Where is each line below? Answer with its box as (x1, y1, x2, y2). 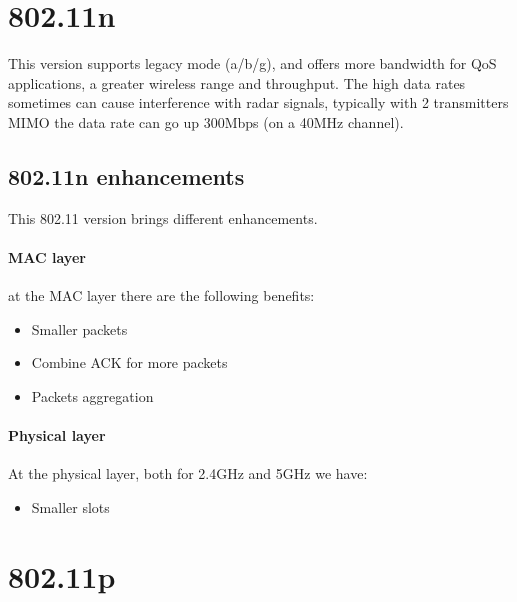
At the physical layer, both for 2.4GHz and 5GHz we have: (8, 463, 368, 484)
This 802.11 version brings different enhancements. (8, 207, 318, 228)
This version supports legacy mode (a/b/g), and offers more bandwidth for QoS (8, 53, 497, 74)
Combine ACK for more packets (31, 352, 228, 373)
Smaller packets (31, 318, 128, 339)
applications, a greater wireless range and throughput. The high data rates (8, 72, 466, 93)
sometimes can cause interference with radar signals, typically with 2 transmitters (8, 92, 509, 113)
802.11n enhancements (8, 160, 245, 191)
